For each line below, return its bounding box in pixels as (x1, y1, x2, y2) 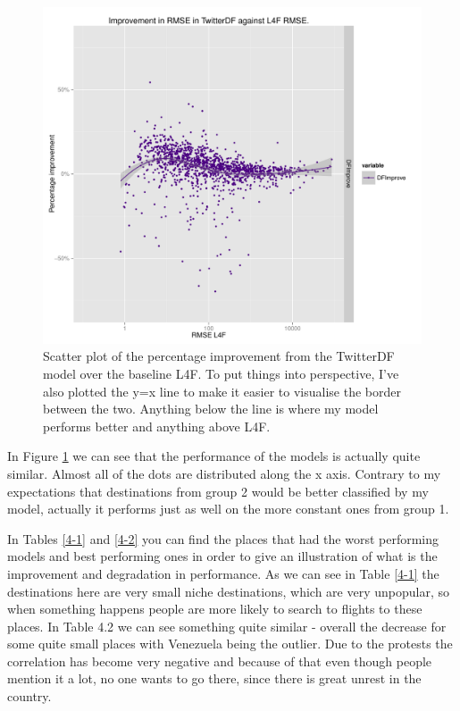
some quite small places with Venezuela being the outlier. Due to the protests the (7, 634, 453, 653)
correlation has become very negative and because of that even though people (7, 651, 432, 670)
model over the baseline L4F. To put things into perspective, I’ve (43, 364, 399, 382)
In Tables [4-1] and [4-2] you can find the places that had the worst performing (7, 529, 439, 548)
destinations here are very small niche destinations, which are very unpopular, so (7, 581, 449, 600)
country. (7, 687, 52, 706)
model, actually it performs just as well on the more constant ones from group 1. (7, 499, 449, 518)
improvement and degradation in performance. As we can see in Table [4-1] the (7, 564, 439, 582)
